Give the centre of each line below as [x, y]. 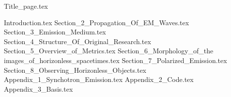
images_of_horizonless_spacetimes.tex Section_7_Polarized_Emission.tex [115, 60]
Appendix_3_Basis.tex [38, 89]
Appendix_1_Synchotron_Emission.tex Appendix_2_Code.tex [99, 79]
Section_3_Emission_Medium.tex [55, 32]
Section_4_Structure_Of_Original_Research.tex [77, 41]
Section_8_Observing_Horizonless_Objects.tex [75, 70]
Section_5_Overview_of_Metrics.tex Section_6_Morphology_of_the [109, 51]
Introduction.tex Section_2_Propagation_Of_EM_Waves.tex [97, 22]
